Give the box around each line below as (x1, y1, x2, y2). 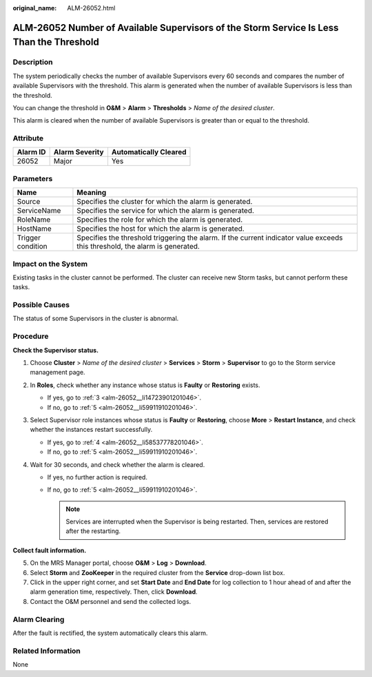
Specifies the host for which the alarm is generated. (76, 224, 245, 233)
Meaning (76, 188, 107, 198)
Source (17, 197, 41, 207)
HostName (17, 224, 52, 233)
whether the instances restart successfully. (30, 426, 153, 434)
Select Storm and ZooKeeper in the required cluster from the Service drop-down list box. (30, 568, 285, 576)
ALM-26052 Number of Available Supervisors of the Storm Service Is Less (12, 21, 339, 34)
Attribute (12, 134, 44, 143)
